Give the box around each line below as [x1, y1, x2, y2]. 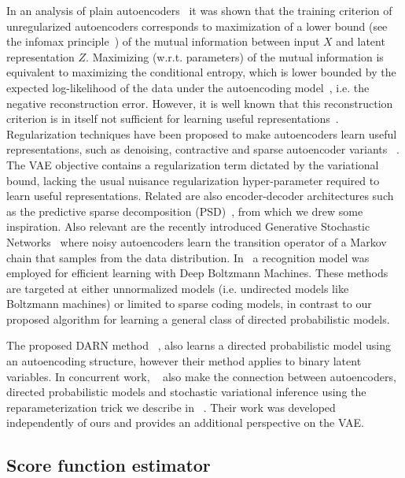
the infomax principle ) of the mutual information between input [6, 33, 320, 50]
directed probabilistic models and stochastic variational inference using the [6, 384, 366, 400]
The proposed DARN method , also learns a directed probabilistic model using [6, 337, 392, 354]
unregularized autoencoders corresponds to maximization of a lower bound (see [6, 17, 388, 34]
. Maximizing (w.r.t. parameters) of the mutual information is [86, 48, 384, 65]
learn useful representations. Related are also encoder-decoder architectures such [6, 187, 394, 204]
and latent [336, 33, 385, 50]
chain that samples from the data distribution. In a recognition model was [6, 249, 370, 265]
